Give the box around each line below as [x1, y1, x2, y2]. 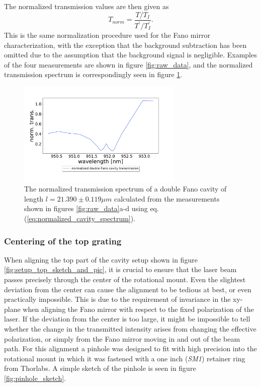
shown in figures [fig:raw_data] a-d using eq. [24, 203, 159, 214]
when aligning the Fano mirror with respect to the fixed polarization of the [23, 303, 254, 314]
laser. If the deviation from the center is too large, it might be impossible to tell [4, 313, 250, 324]
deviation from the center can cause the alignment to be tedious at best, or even [4, 284, 251, 294]
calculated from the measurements [114, 193, 220, 204]
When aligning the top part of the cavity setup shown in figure [4, 254, 198, 265]
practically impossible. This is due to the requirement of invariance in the [4, 294, 231, 304]
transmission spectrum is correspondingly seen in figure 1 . [4, 69, 183, 80]
